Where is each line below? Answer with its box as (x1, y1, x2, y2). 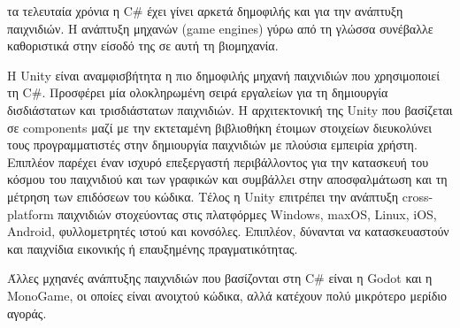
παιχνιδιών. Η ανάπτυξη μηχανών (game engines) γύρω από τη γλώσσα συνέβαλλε (7, 19, 433, 37)
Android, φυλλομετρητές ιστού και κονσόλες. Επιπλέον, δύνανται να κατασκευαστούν (7, 222, 449, 240)
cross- (402, 187, 433, 205)
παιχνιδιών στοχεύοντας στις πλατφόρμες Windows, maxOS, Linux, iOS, (57, 204, 437, 223)
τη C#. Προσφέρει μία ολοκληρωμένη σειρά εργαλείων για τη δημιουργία (7, 83, 388, 102)
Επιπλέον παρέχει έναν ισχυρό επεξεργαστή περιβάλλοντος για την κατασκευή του (7, 152, 429, 171)
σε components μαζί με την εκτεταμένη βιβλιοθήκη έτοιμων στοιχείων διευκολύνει (7, 118, 433, 136)
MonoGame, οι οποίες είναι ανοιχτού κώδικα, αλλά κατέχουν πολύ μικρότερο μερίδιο (7, 286, 448, 304)
